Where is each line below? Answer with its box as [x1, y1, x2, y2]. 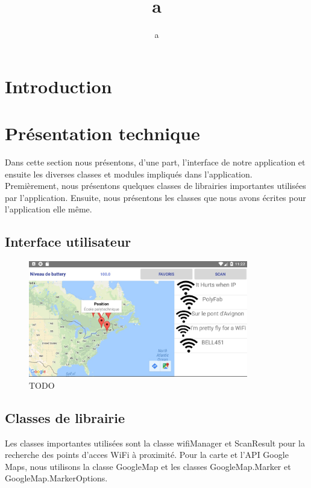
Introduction [5, 73, 112, 98]
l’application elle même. [5, 203, 92, 215]
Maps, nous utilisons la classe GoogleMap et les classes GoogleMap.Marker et [5, 460, 291, 472]
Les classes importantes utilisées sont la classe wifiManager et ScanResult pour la [5, 436, 305, 449]
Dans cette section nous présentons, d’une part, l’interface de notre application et [5, 156, 306, 168]
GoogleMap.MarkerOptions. [5, 472, 108, 484]
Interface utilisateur [5, 232, 131, 251]
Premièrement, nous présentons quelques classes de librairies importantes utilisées [5, 179, 306, 192]
